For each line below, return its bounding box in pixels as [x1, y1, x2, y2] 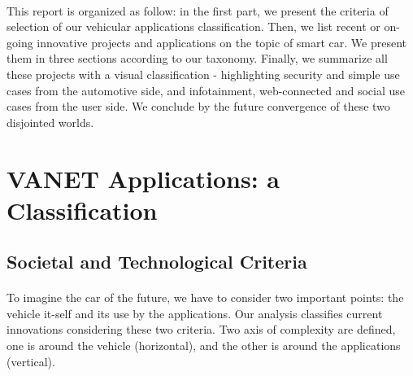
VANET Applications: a [7, 161, 280, 195]
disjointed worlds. [7, 113, 94, 130]
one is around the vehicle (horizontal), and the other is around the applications [7, 337, 401, 354]
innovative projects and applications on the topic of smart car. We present [37, 33, 407, 50]
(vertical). [7, 352, 55, 369]
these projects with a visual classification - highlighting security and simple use [7, 65, 400, 82]
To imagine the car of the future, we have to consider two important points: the [7, 289, 404, 306]
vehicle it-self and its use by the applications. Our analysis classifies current [7, 304, 383, 321]
